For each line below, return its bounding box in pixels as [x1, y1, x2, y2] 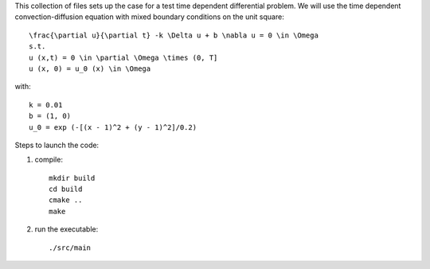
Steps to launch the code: [14, 140, 100, 150]
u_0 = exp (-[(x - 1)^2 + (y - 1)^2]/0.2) [29, 123, 197, 131]
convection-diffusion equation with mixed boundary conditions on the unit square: [14, 12, 284, 21]
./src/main [49, 243, 92, 252]
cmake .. [49, 196, 83, 205]
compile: [34, 155, 64, 165]
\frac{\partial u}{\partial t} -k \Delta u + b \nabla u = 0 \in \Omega [29, 30, 319, 40]
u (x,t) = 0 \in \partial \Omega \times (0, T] [29, 53, 218, 62]
